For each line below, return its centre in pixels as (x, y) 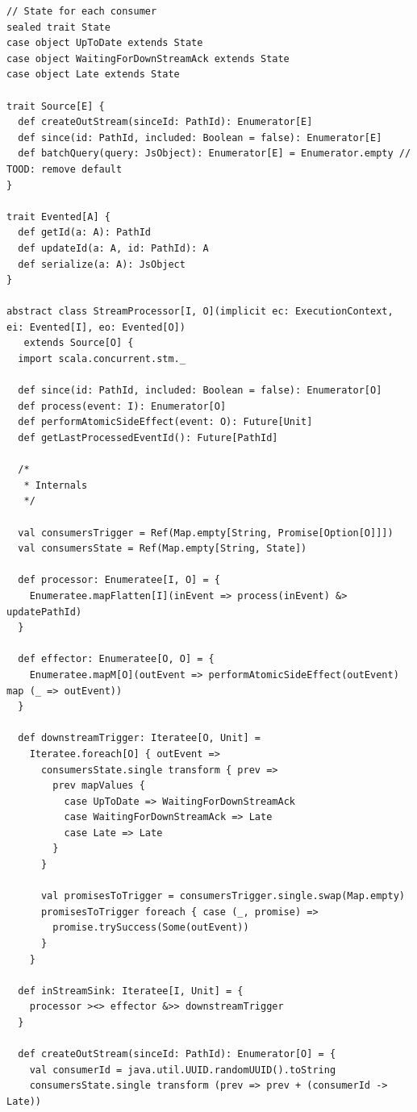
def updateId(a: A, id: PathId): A (113, 248)
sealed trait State (58, 27)
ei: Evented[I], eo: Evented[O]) (96, 327)
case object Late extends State (93, 75)
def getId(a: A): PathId (84, 233)
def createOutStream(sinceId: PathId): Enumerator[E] (165, 122)
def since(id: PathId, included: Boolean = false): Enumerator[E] (200, 137)
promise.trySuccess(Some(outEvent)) (151, 928)
